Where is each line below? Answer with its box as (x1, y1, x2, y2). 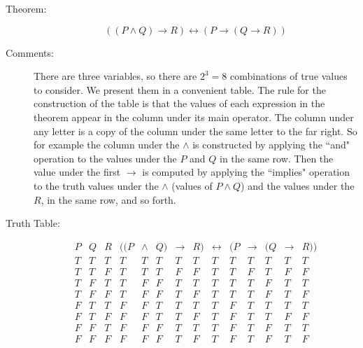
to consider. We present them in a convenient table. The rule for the (34, 82, 326, 97)
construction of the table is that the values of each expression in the (34, 96, 325, 111)
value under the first (34, 165, 121, 179)
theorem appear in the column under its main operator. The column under (34, 109, 354, 124)
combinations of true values (229, 69, 348, 83)
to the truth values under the (34, 178, 159, 193)
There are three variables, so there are (34, 69, 197, 83)
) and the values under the (241, 178, 355, 193)
